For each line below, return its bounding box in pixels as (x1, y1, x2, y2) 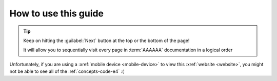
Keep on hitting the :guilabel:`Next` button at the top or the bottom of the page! (23, 37, 190, 44)
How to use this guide (9, 8, 104, 19)
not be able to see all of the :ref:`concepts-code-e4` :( (9, 68, 124, 74)
